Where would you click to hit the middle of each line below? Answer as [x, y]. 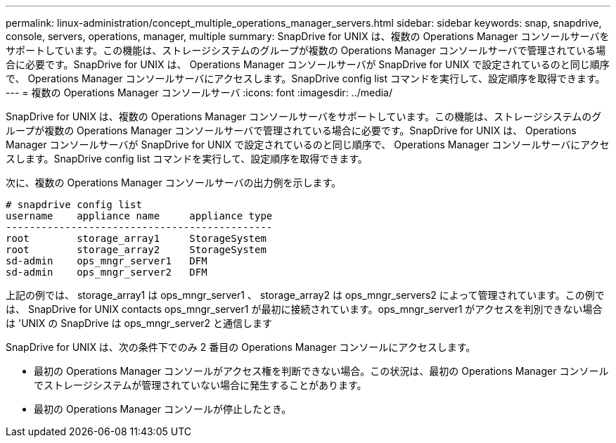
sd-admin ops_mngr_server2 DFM [107, 272]
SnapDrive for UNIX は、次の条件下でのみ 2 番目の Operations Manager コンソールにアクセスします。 [241, 347]
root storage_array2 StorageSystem [136, 250]
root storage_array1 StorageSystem [136, 238]
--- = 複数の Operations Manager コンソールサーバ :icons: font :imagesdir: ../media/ [199, 92]
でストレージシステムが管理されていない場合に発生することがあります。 [200, 385]
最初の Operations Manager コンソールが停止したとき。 [163, 409]
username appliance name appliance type [139, 216]
